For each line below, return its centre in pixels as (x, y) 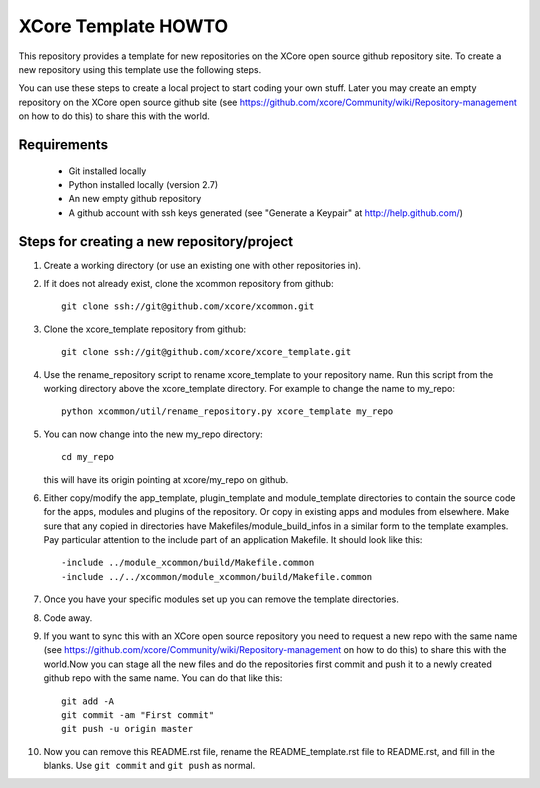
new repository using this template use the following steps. (140, 69)
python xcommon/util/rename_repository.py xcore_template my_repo (227, 411)
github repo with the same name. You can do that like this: (163, 678)
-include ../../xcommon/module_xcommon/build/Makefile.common (217, 576)
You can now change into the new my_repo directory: (153, 434)
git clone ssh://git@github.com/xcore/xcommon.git (188, 306)
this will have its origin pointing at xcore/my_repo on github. (166, 479)
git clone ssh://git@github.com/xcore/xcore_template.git (206, 352)
